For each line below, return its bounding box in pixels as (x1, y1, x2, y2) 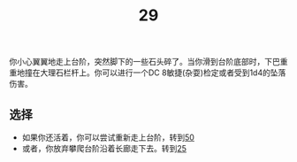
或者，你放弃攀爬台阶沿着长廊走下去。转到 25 (21, 143, 187, 153)
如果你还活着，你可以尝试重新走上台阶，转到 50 (21, 132, 194, 143)
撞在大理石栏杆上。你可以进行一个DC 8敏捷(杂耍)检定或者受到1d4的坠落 (24, 67, 286, 78)
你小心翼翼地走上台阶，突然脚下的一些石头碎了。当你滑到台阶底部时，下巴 (9, 57, 280, 67)
